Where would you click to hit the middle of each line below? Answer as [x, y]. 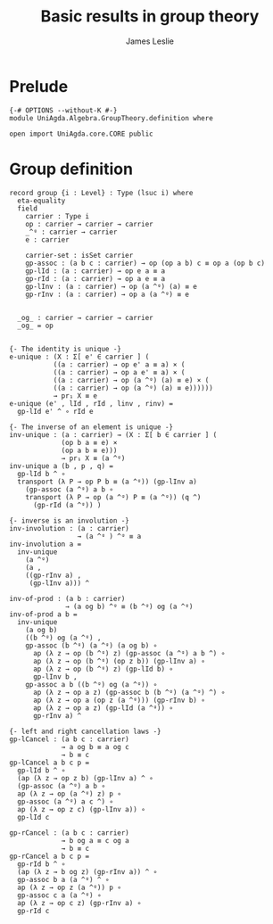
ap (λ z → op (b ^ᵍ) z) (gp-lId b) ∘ [103, 669]
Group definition [71, 169]
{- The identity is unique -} [66, 349]
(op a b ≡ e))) [89, 450]
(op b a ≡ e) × [89, 442]
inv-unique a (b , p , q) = [62, 466]
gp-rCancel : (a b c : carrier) [69, 833]
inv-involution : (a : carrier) [69, 528]
